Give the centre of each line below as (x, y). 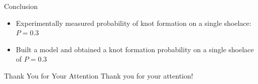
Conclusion (21, 6)
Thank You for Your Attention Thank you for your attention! (99, 75)
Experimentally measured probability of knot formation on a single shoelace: (134, 23)
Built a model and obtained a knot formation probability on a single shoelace (135, 49)
